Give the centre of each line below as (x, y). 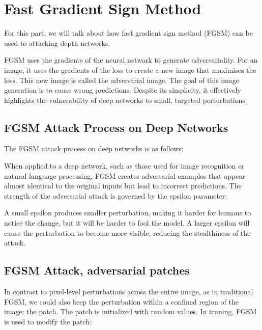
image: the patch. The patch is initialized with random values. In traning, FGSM (130, 311)
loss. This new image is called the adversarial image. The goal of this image (122, 80)
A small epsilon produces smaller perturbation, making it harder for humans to (128, 213)
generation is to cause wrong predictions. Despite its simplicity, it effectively (123, 90)
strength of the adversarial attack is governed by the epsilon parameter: (116, 195)
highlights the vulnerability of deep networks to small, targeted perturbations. (126, 100)
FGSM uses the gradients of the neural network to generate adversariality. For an (131, 60)
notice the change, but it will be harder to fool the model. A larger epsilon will (127, 223)
